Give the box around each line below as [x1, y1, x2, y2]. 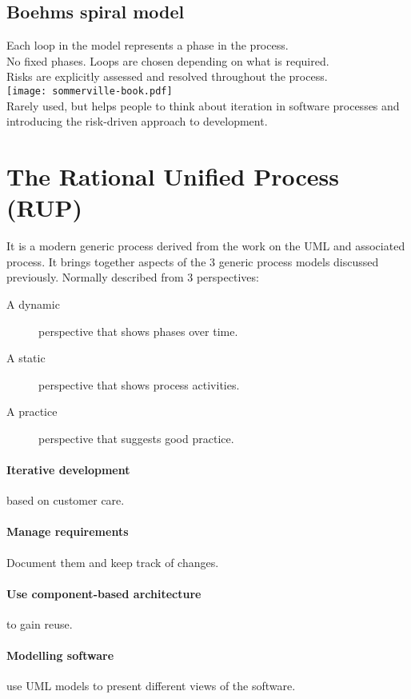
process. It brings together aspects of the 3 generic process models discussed [6, 253, 379, 270]
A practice [6, 403, 58, 420]
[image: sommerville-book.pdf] [6, 85, 173, 97]
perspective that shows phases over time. [38, 322, 238, 339]
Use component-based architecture [6, 585, 202, 601]
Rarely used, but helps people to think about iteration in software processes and [6, 97, 400, 114]
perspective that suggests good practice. [38, 429, 234, 446]
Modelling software [6, 647, 114, 664]
